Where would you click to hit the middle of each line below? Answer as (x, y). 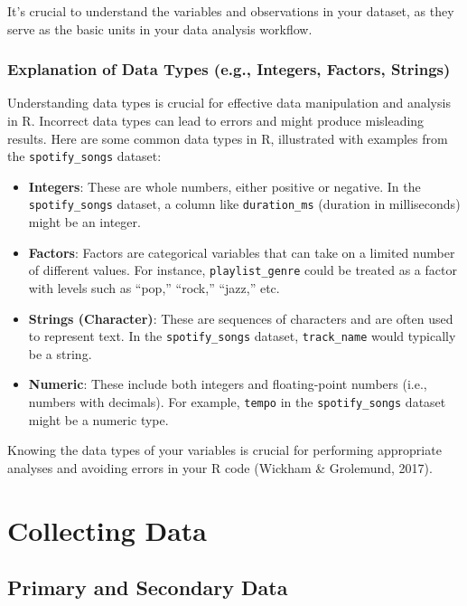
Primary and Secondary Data (148, 587)
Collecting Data (107, 530)
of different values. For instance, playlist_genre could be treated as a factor (243, 270)
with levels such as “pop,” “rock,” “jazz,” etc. (154, 287)
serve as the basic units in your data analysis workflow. (160, 28)
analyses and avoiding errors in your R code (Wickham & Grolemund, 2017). (220, 467)
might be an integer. (84, 222)
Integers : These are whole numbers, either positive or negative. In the (224, 186)
